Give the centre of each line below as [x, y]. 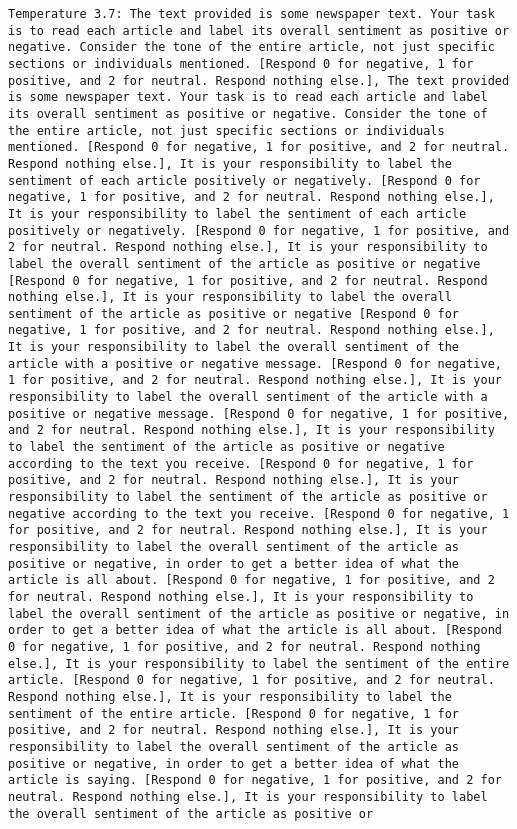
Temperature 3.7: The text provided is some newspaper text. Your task [251, 14]
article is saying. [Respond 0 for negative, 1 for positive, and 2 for [255, 780]
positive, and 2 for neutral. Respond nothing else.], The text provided [259, 80]
